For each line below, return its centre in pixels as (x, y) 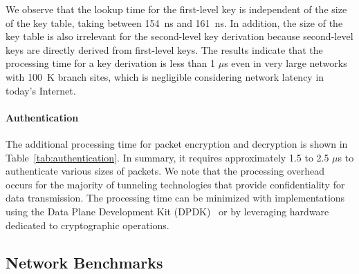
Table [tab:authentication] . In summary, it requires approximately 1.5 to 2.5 (167, 157)
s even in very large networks (286, 63)
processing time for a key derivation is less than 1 (111, 63)
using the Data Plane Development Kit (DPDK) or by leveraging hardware (167, 211)
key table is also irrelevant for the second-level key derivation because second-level (179, 36)
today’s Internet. (41, 90)
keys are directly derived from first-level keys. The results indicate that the (164, 49)
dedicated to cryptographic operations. (88, 225)
